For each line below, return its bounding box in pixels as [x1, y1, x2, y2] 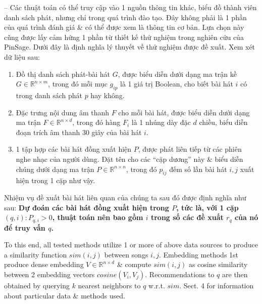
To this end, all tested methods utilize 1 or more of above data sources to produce [4, 239, 258, 250]
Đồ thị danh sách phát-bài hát [16, 68, 110, 79]
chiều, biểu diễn [199, 117, 248, 127]
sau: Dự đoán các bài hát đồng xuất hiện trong [4, 202, 169, 212]
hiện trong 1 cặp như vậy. [16, 175, 95, 186]
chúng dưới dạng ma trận [16, 163, 94, 174]
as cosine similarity [188, 259, 248, 270]
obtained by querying [4, 280, 70, 290]
